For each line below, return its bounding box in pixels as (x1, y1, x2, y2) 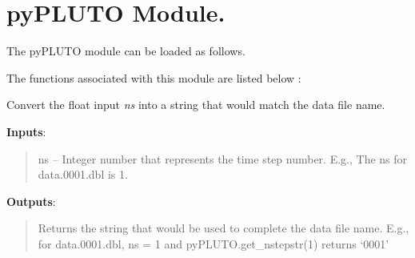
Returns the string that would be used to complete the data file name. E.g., (38, 220, 409, 236)
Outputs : (6, 192, 56, 209)
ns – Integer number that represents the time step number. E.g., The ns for (38, 150, 408, 167)
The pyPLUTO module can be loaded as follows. (6, 42, 245, 59)
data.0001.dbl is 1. (38, 166, 128, 183)
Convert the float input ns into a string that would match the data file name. (6, 96, 385, 113)
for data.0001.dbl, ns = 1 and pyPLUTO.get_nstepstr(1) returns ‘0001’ (38, 235, 389, 252)
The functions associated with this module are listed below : (6, 69, 301, 86)
